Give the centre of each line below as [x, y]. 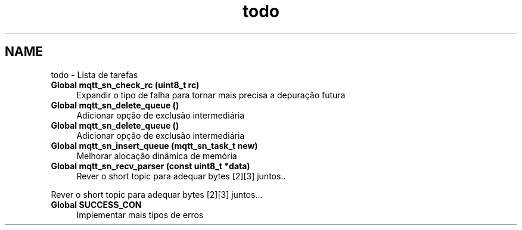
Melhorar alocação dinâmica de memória [157, 156]
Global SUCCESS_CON [96, 204]
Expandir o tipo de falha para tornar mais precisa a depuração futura [211, 95]
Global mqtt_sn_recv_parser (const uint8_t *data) [150, 166]
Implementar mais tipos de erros [140, 215]
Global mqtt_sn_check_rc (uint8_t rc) [125, 85]
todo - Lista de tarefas [94, 74]
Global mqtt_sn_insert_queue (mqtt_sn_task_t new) [154, 145]
